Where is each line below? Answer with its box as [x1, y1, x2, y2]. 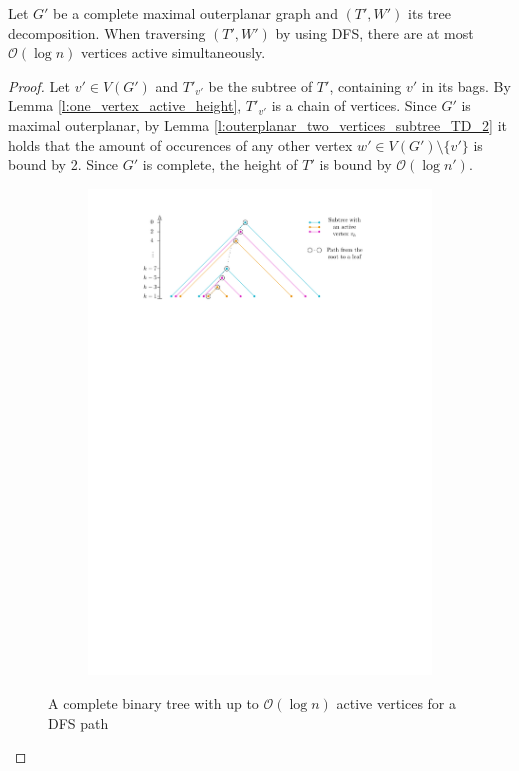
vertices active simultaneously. [80, 42, 266, 63]
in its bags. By [421, 75, 511, 96]
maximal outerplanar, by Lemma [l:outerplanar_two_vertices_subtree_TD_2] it [8, 114, 507, 135]
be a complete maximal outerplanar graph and [53, 3, 338, 23]
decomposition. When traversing [8, 22, 206, 43]
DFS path [48, 712, 109, 733]
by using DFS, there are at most [275, 22, 474, 43]
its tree [408, 3, 451, 23]
